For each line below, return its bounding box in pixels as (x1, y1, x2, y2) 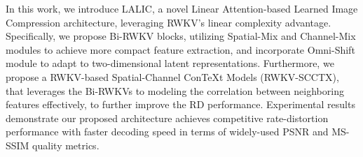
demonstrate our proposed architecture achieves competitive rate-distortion (6, 110, 329, 125)
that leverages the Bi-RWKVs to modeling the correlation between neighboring (6, 83, 344, 98)
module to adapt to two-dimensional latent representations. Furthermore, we (6, 56, 334, 70)
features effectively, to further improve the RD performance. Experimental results (6, 97, 355, 112)
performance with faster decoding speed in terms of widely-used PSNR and (6, 124, 329, 139)
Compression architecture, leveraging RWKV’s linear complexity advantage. (6, 15, 331, 29)
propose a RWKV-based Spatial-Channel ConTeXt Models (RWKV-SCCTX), (6, 69, 339, 84)
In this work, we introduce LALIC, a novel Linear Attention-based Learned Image (6, 1, 358, 15)
